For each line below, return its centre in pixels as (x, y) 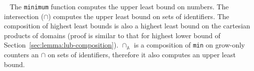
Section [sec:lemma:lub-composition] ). (61, 45)
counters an (21, 55)
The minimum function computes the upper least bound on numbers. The (119, 6)
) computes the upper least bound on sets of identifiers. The (139, 16)
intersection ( (24, 16)
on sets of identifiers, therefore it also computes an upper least (142, 55)
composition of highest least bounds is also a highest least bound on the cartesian (127, 26)
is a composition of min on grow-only (190, 45)
